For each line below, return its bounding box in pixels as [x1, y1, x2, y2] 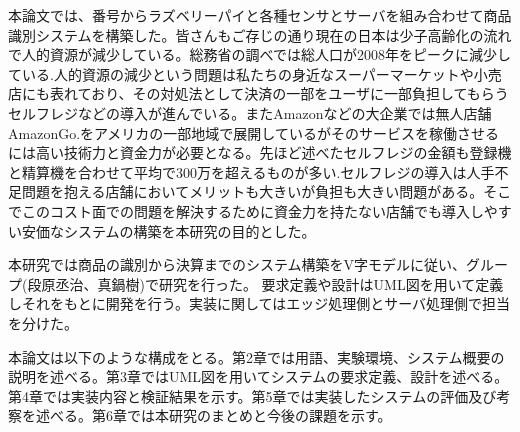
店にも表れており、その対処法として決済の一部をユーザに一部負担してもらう [8, 83, 509, 104]
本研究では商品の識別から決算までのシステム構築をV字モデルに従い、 [8, 254, 467, 275]
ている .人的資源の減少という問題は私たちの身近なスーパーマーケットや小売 [8, 63, 502, 84]
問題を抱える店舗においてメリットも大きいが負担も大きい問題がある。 [21, 181, 484, 202]
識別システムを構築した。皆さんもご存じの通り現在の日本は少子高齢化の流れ [8, 24, 512, 45]
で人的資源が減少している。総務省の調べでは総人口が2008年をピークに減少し [8, 44, 512, 65]
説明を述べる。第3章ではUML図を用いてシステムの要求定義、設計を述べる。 [8, 366, 509, 387]
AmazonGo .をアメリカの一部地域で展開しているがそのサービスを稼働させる [8, 122, 499, 143]
